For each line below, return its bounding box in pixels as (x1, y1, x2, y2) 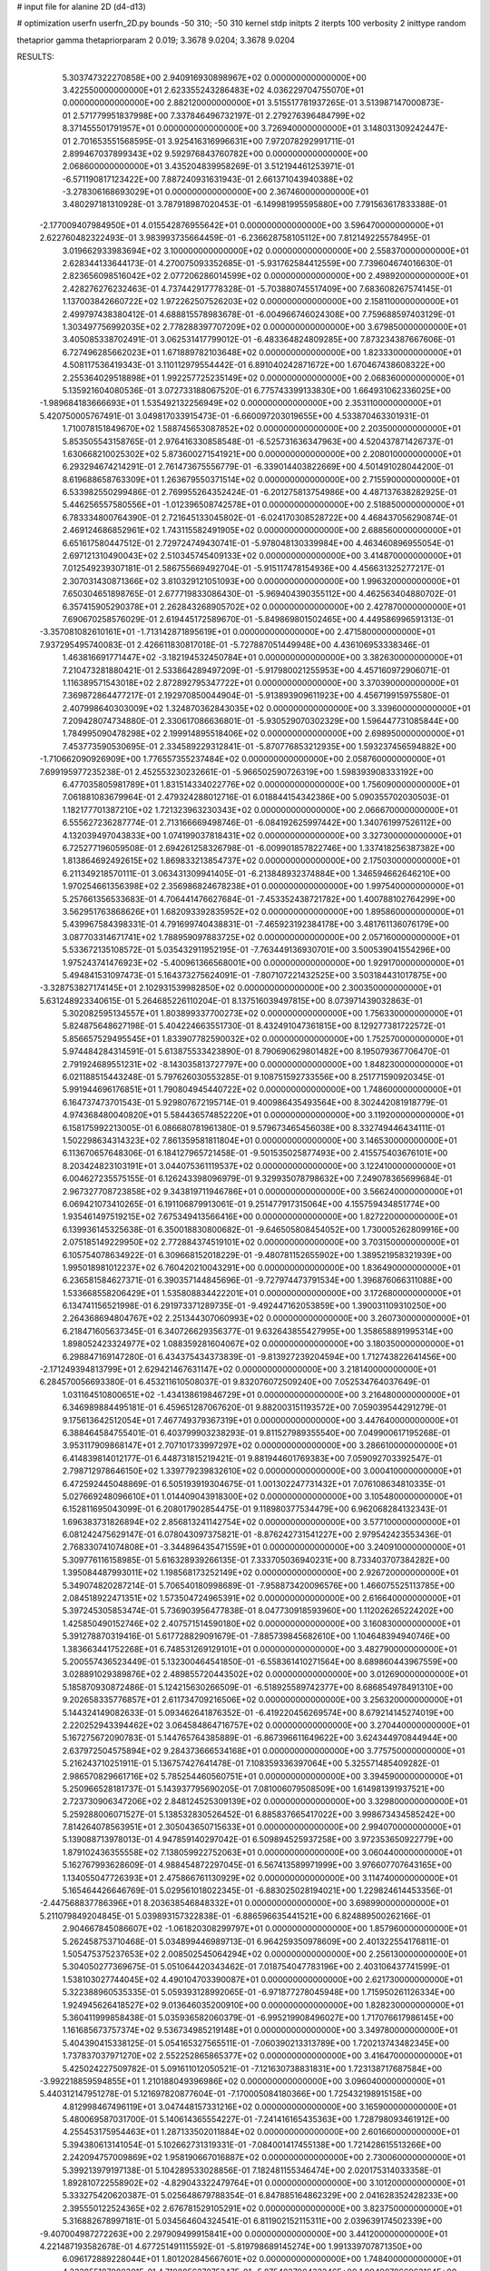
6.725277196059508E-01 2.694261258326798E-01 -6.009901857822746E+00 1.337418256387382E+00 (62, 843, 456, 853)
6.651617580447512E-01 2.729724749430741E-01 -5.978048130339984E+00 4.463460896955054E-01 (62, 537, 454, 549)
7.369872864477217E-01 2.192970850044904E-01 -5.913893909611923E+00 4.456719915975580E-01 (62, 690, 449, 701)
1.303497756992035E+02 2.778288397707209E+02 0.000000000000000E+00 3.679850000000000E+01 (62, 321, 467, 332)
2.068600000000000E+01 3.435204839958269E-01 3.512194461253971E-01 (62, 161, 355, 172)
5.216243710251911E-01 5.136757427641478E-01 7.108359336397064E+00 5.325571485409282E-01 (62, 1758, 440, 1769)
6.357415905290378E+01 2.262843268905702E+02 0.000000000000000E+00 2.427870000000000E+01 (62, 600, 466, 612)
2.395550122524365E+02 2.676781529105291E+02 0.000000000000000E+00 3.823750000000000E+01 (62, 2203, 463, 2214)
